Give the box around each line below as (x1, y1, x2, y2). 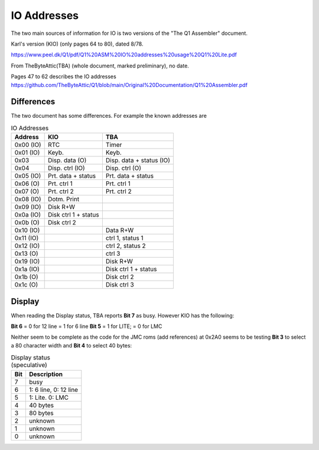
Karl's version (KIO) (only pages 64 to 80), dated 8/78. (11, 40, 144, 47)
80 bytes (28, 409, 54, 417)
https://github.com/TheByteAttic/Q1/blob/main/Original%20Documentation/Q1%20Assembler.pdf (11, 81, 248, 88)
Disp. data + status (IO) (105, 156, 171, 165)
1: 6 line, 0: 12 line (28, 385, 79, 394)
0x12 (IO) (14, 242, 40, 250)
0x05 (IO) (14, 172, 41, 180)
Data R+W (105, 226, 134, 234)
